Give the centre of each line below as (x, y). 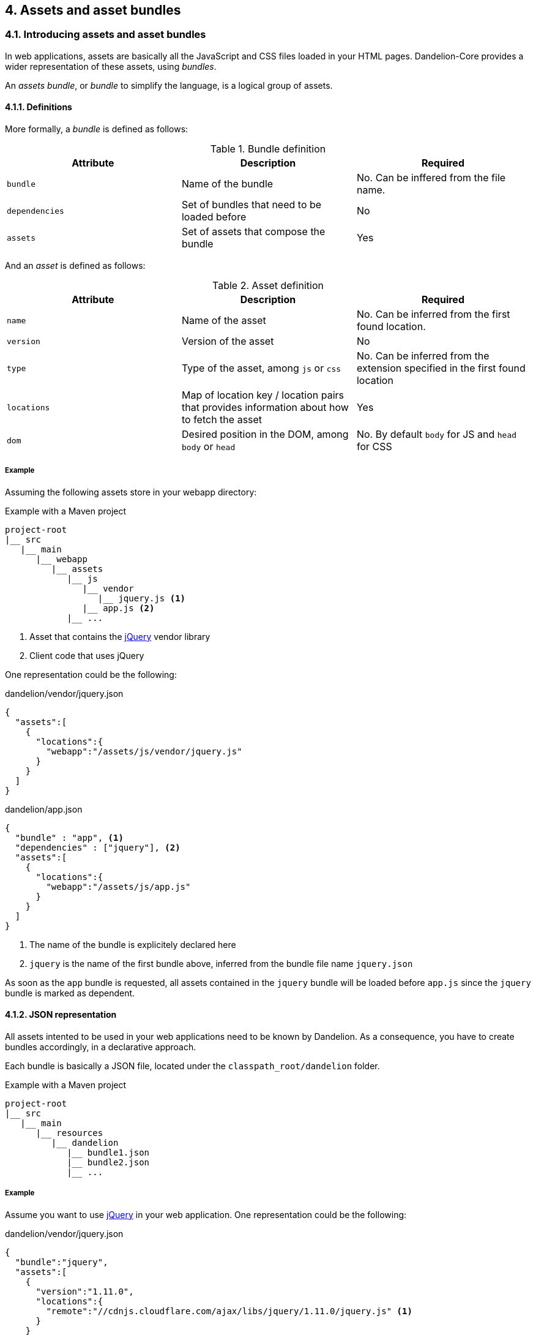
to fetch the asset (222, 420)
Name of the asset (224, 321)
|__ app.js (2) (118, 608)
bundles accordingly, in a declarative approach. (101, 1047)
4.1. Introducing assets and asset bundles (106, 35)
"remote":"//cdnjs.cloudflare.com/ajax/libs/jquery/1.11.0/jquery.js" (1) (229, 1311)
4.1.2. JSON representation (61, 1015)
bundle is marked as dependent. (70, 993)
